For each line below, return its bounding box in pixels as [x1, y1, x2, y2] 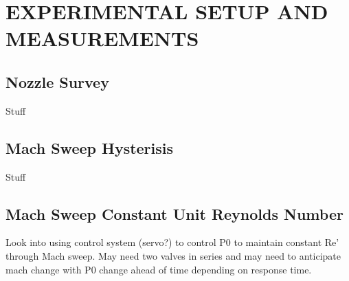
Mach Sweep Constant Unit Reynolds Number [5, 203, 344, 224]
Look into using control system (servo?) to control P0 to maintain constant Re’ [5, 235, 339, 249]
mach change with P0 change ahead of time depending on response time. [5, 262, 312, 276]
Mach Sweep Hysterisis [5, 137, 174, 158]
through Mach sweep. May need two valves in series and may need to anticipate [5, 248, 341, 262]
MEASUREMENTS [5, 24, 199, 52]
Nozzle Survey [5, 71, 109, 92]
